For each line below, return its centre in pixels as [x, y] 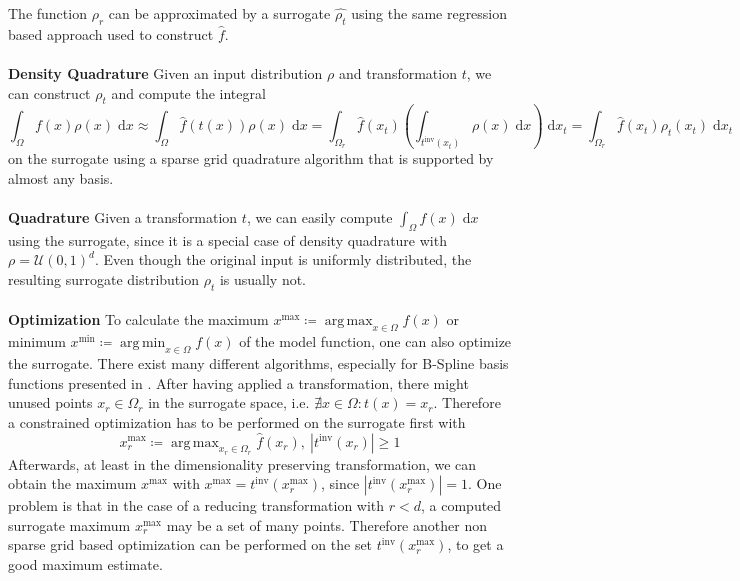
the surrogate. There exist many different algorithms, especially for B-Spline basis [258, 362]
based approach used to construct [111, 33]
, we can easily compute [319, 216]
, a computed [461, 505]
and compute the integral [188, 92]
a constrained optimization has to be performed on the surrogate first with [237, 421]
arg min [143, 343]
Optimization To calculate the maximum [138, 319]
